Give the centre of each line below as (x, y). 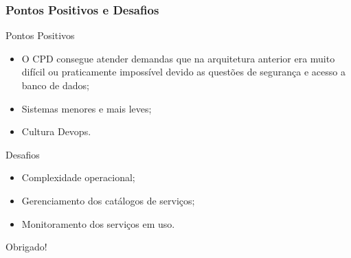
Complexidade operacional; (78, 177)
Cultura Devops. (56, 131)
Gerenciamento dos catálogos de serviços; (108, 200)
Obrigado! (26, 247)
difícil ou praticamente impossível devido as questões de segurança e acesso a (183, 72)
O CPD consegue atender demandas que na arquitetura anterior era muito (178, 58)
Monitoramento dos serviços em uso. (98, 223)
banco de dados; (55, 85)
